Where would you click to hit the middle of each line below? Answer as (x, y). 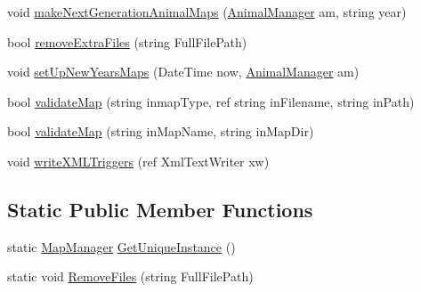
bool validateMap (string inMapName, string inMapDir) (161, 131)
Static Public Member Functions (160, 209)
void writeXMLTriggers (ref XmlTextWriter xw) (138, 161)
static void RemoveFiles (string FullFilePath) (130, 276)
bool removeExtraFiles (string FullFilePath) (127, 41)
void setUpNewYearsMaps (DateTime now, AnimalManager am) (183, 72)
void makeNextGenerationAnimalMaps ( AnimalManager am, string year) (207, 12)
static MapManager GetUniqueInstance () (121, 246)
